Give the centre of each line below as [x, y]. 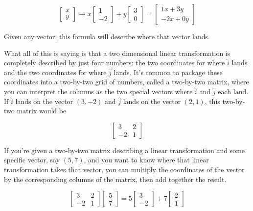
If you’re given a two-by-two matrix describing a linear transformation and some [125, 150]
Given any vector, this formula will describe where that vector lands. [107, 36]
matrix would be [42, 111]
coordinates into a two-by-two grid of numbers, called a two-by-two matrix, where [126, 82]
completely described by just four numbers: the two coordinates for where [115, 63]
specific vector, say [32, 160]
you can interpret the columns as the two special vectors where [98, 91]
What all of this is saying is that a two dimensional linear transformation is [117, 53]
